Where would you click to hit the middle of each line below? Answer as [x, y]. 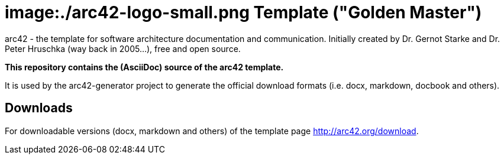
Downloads [39, 108]
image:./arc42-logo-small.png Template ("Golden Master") [243, 12]
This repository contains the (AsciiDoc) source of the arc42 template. [144, 67]
